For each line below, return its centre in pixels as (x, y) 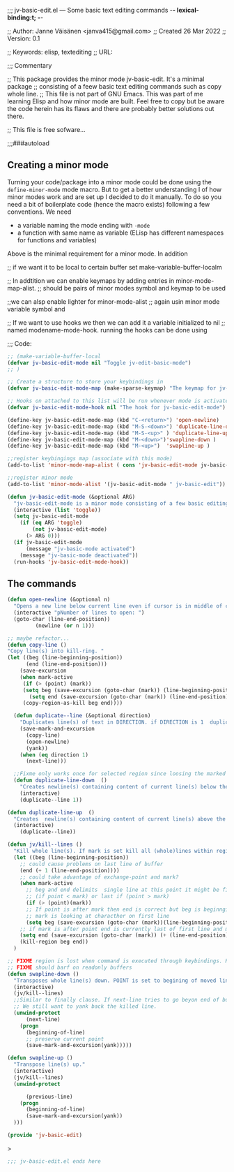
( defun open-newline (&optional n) (59, 600)
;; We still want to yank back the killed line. (85, 1006)
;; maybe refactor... (39, 638)
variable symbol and (36, 309)
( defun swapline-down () (43, 974)
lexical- (188, 10)
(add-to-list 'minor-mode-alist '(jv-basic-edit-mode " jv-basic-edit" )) (117, 484)
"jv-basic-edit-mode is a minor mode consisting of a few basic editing (121, 503)
